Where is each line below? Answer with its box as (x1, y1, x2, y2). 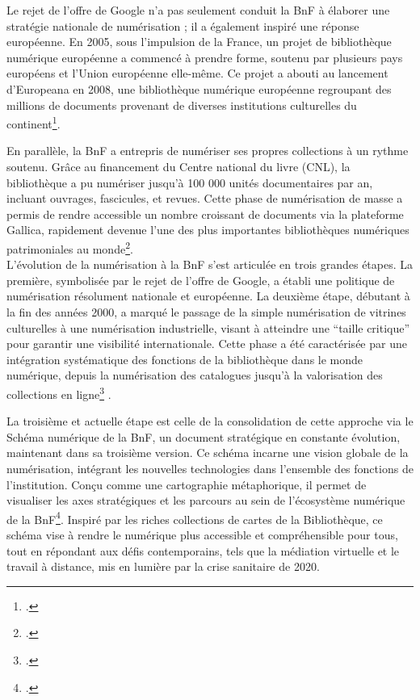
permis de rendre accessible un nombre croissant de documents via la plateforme (6, 205, 404, 222)
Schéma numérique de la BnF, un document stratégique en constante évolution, (6, 428, 401, 445)
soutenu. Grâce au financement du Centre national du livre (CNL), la (6, 158, 351, 174)
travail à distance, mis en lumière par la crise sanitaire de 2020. (6, 558, 320, 575)
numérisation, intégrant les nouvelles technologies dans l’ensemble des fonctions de (6, 460, 414, 476)
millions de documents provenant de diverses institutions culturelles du (6, 96, 357, 113)
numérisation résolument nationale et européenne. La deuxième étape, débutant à (6, 287, 410, 304)
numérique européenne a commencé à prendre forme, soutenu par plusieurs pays (6, 48, 403, 65)
